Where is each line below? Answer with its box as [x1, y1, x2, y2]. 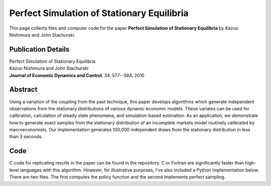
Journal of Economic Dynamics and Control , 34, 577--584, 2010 [9, 72, 145, 78]
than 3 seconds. [9, 133, 43, 140]
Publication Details [9, 45, 70, 54]
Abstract [9, 85, 38, 94]
